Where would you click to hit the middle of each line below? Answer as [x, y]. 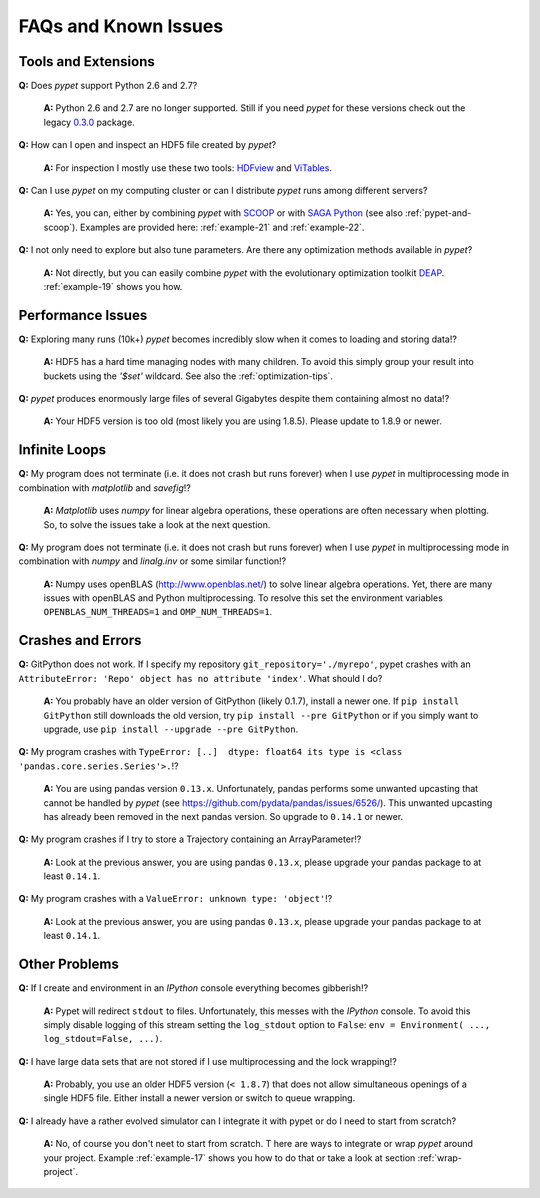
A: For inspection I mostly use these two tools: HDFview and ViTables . [187, 167]
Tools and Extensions [86, 61]
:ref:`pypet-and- [438, 213]
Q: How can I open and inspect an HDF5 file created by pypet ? [147, 145]
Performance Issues [83, 315]
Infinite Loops [62, 450]
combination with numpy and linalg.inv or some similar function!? [152, 561]
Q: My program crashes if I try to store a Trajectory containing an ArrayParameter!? [190, 839]
